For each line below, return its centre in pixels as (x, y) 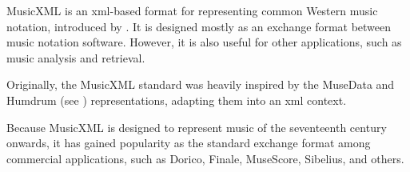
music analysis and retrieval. (76, 57)
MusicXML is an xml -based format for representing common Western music (192, 10)
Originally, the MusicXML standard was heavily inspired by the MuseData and (201, 84)
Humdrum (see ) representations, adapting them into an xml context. (177, 100)
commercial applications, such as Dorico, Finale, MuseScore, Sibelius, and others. (205, 158)
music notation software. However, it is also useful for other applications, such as (204, 42)
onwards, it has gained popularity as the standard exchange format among (189, 143)
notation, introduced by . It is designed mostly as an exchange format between (199, 26)
